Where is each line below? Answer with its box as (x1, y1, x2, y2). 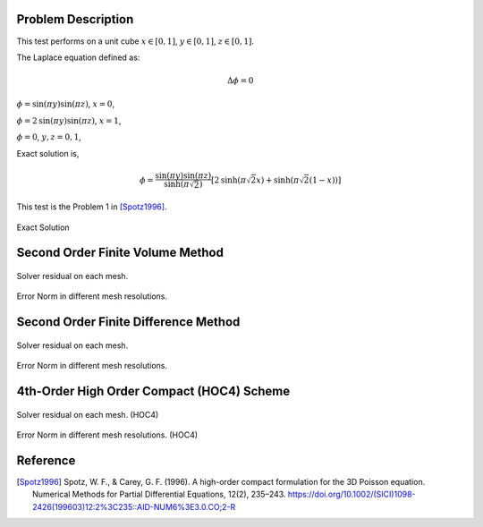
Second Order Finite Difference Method (16, 314, 241, 330)
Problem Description (16, 12, 134, 27)
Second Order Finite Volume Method (16, 245, 224, 260)
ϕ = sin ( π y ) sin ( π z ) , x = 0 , (16, 98, 115, 109)
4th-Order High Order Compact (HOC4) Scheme (16, 384, 291, 399)
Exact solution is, (16, 148, 80, 158)
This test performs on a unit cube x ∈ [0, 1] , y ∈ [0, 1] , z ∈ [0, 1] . (16, 36, 255, 47)
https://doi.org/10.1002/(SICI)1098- (287, 489, 416, 500)
